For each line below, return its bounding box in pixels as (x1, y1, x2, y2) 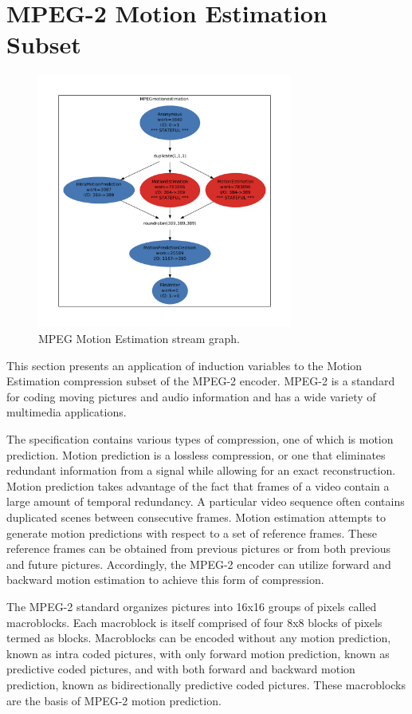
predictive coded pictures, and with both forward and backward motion (6, 661, 355, 677)
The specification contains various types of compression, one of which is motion (6, 431, 394, 448)
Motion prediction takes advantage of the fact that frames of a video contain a (6, 477, 390, 494)
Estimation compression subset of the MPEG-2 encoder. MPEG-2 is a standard (6, 373, 395, 389)
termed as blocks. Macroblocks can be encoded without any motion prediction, (6, 629, 391, 646)
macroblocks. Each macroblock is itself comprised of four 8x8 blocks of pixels (6, 613, 383, 630)
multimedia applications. (6, 404, 127, 420)
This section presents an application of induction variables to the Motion (6, 357, 363, 373)
